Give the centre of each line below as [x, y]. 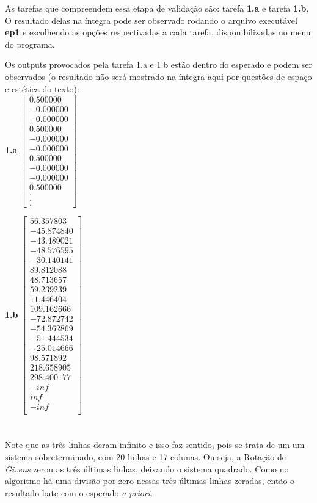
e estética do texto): [42, 88]
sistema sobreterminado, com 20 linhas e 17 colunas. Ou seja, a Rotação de [145, 457]
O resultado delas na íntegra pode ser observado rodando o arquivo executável [151, 20]
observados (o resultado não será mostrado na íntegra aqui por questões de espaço [158, 76]
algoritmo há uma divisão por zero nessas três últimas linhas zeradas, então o [150, 481]
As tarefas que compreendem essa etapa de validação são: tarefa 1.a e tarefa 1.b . [157, 8]
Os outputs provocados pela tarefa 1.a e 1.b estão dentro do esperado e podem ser [159, 64]
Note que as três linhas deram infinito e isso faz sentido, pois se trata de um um [155, 445]
